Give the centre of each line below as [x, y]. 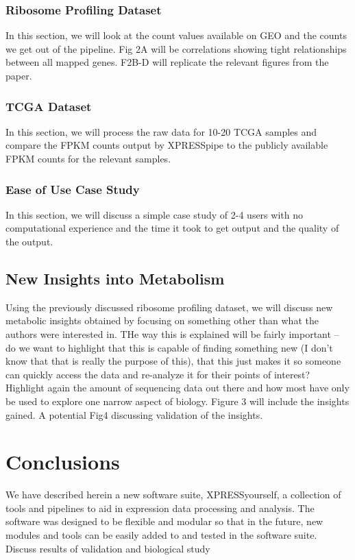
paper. [19, 75]
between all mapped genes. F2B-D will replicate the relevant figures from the [167, 62]
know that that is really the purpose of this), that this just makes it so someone [173, 361]
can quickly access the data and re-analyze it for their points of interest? [158, 374]
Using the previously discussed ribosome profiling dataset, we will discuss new [169, 307]
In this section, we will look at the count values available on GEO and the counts [176, 35]
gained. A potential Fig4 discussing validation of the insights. [134, 414]
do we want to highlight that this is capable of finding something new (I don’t [169, 347]
